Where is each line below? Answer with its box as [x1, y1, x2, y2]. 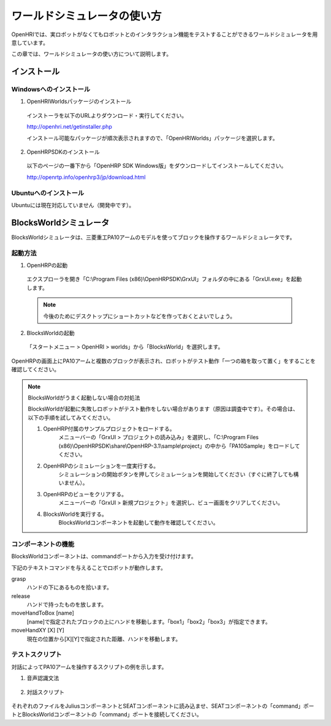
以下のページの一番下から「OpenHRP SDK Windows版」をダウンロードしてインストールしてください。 [26, 162, 287, 170]
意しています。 [11, 39, 49, 46]
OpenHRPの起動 [26, 262, 68, 269]
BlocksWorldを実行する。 [43, 510, 107, 518]
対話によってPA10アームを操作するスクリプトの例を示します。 [11, 663, 167, 670]
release [11, 592, 31, 600]
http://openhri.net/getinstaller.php [26, 123, 113, 130]
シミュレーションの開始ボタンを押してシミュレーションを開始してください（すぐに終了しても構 [58, 471, 299, 478]
